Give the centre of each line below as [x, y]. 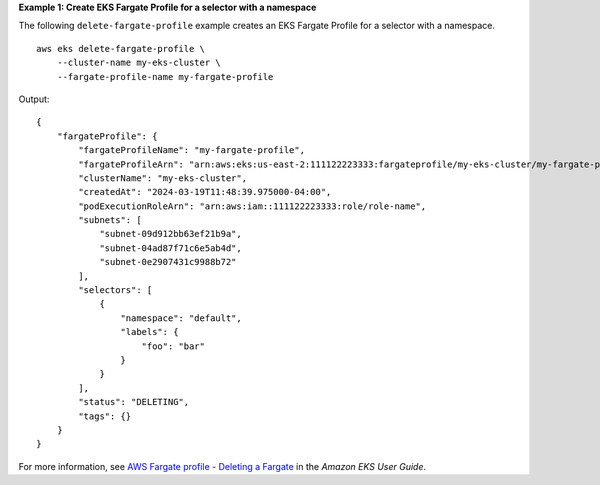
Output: [34, 99]
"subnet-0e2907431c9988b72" [168, 262]
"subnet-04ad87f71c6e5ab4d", [170, 248]
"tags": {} [105, 416]
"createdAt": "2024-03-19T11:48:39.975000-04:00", [205, 192]
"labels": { [149, 332]
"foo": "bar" [173, 346]
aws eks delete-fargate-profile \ [120, 48]
